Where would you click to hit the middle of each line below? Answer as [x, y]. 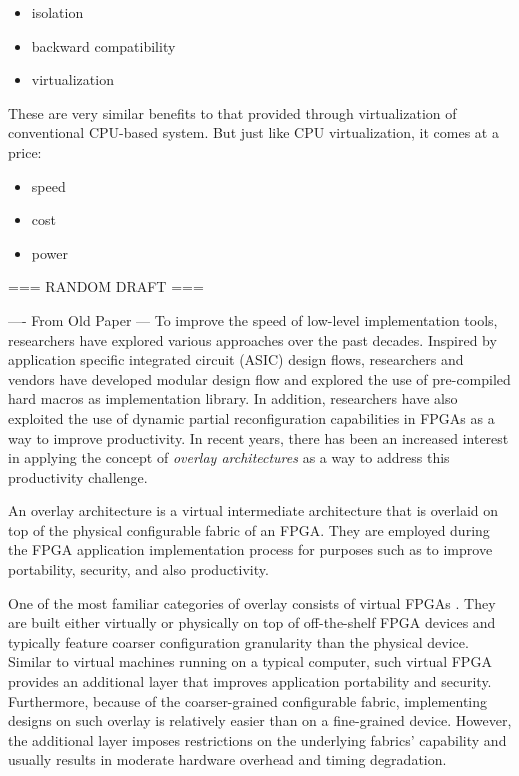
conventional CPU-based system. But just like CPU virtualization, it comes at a [253, 132]
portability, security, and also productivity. [138, 569]
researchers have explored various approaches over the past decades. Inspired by [252, 339]
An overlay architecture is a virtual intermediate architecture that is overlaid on [253, 510]
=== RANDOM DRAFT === [106, 286]
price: [25, 151]
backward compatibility [103, 45]
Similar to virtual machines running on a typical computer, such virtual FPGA [250, 661]
